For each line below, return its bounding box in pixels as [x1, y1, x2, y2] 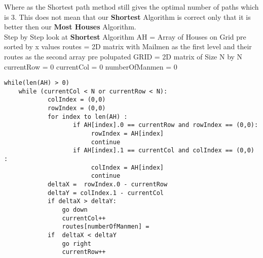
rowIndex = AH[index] [91, 130, 164, 138]
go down [62, 206, 88, 213]
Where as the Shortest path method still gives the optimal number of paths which [4, 2, 259, 12]
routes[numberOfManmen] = [62, 223, 149, 231]
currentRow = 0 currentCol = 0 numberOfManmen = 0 [4, 61, 177, 72]
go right [62, 240, 91, 247]
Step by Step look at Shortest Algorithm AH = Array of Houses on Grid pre [4, 31, 246, 42]
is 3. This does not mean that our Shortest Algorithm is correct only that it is [4, 11, 251, 22]
